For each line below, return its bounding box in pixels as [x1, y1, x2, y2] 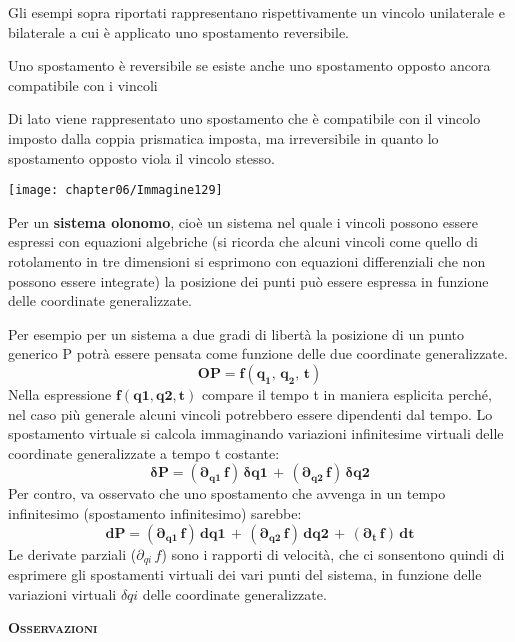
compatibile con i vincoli [8, 74, 158, 95]
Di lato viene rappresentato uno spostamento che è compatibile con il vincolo [8, 108, 481, 129]
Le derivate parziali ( [8, 543, 137, 564]
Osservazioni [8, 617, 98, 638]
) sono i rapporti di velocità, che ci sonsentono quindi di [161, 543, 505, 564]
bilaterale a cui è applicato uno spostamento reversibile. [8, 21, 350, 42]
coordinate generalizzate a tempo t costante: [8, 442, 280, 463]
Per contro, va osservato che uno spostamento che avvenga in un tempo [8, 483, 446, 504]
